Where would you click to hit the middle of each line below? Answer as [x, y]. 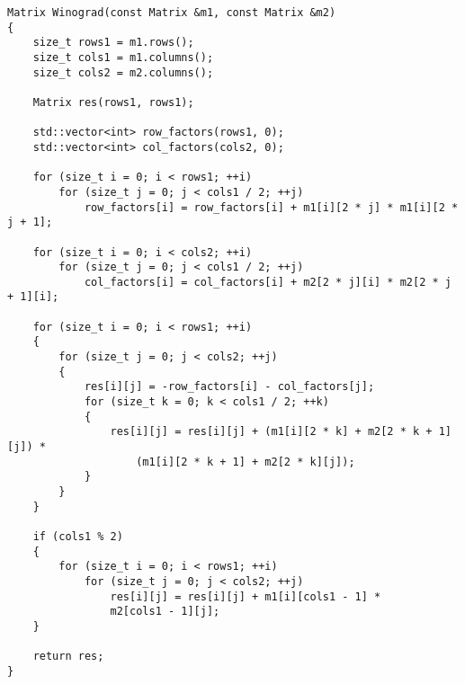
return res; [68, 657]
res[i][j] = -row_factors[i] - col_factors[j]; [229, 387]
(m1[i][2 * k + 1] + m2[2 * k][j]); [246, 462]
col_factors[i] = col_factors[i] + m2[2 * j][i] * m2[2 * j [268, 282]
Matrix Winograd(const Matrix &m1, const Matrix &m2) [172, 13]
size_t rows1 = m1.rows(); [113, 43]
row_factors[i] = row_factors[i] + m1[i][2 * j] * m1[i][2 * [271, 207]
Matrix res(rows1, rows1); [113, 102]
